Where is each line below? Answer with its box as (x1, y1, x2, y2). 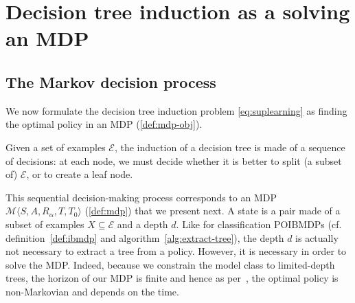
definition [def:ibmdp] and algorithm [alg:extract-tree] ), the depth (5, 230, 284, 245)
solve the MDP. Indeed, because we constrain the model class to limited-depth (5, 257, 335, 271)
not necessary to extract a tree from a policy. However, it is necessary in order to (5, 244, 347, 258)
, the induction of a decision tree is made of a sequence (114, 139, 345, 154)
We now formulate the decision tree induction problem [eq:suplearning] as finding (5, 103, 347, 117)
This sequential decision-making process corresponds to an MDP (5, 190, 277, 204)
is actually (295, 230, 339, 245)
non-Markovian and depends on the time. (5, 284, 179, 298)
